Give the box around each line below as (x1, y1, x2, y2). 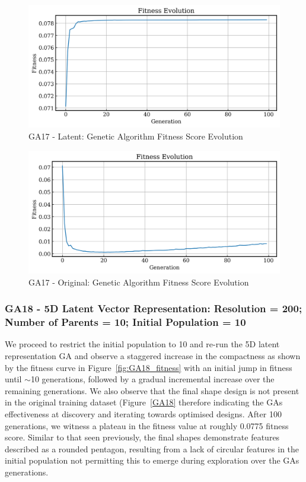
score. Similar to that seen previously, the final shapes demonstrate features (5, 431, 280, 443)
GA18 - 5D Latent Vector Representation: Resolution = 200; (5, 301, 302, 316)
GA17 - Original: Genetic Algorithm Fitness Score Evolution (28, 275, 249, 288)
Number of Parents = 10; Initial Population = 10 (5, 315, 246, 329)
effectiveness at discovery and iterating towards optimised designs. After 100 (5, 407, 282, 420)
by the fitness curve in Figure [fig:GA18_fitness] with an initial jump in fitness (5, 361, 292, 373)
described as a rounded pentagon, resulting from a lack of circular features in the (5, 442, 299, 455)
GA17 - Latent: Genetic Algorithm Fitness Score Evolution (28, 130, 243, 142)
